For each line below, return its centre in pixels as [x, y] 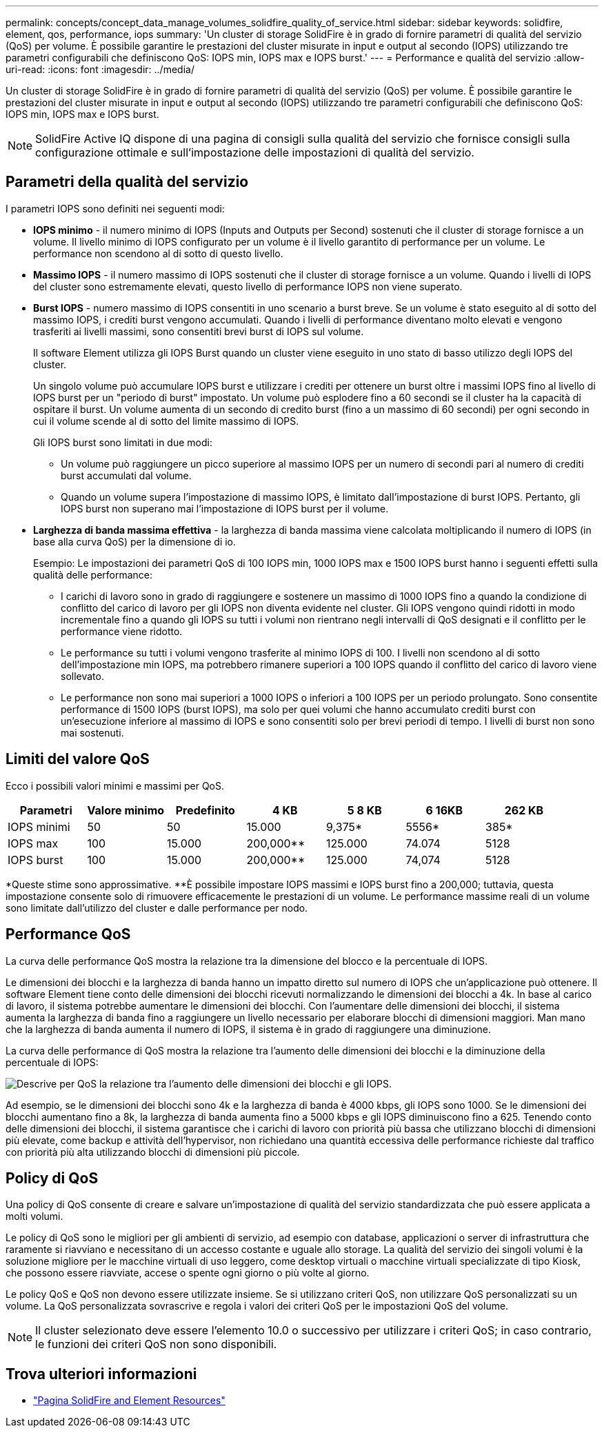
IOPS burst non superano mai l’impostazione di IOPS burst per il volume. [225, 508]
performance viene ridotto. [122, 631]
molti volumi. [34, 1216]
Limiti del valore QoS [78, 759]
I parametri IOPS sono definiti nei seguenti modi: [115, 208]
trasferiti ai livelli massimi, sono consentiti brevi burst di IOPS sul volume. [199, 331]
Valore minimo [126, 810]
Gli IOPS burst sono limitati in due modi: [123, 442]
